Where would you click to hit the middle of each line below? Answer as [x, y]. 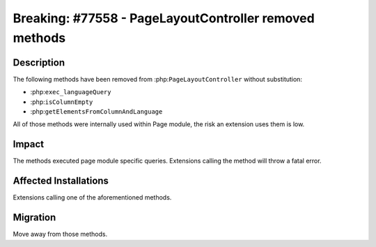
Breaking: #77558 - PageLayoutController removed [164, 18]
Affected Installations [61, 181]
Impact [29, 144]
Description [39, 62]
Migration [34, 217]
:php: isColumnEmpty [62, 102]
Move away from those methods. [60, 234]
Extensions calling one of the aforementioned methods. [92, 197]
